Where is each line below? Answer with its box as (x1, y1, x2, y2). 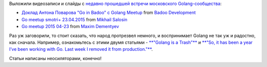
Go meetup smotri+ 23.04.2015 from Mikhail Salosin (21, 16, 128, 22)
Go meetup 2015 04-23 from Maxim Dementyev (21, 24, 119, 30)
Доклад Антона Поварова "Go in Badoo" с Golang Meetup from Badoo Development (21, 10, 196, 16)
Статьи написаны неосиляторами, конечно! (9, 55, 102, 61)
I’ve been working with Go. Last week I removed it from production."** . (9, 46, 153, 52)
